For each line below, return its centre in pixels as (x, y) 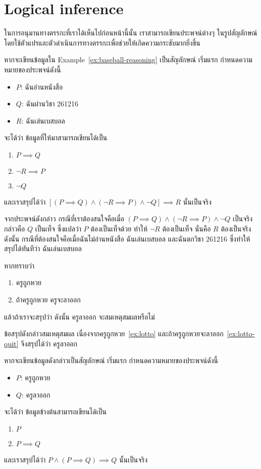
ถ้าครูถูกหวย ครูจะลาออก (48, 300)
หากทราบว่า (19, 265)
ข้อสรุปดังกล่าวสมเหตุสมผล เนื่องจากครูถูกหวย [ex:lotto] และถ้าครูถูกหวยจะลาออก (114, 334)
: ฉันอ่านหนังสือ (42, 86)
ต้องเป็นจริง (236, 229)
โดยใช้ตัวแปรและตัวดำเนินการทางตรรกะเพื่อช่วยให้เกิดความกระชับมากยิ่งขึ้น (102, 42)
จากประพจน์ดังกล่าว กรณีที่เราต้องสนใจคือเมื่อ (64, 219)
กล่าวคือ (15, 229)
